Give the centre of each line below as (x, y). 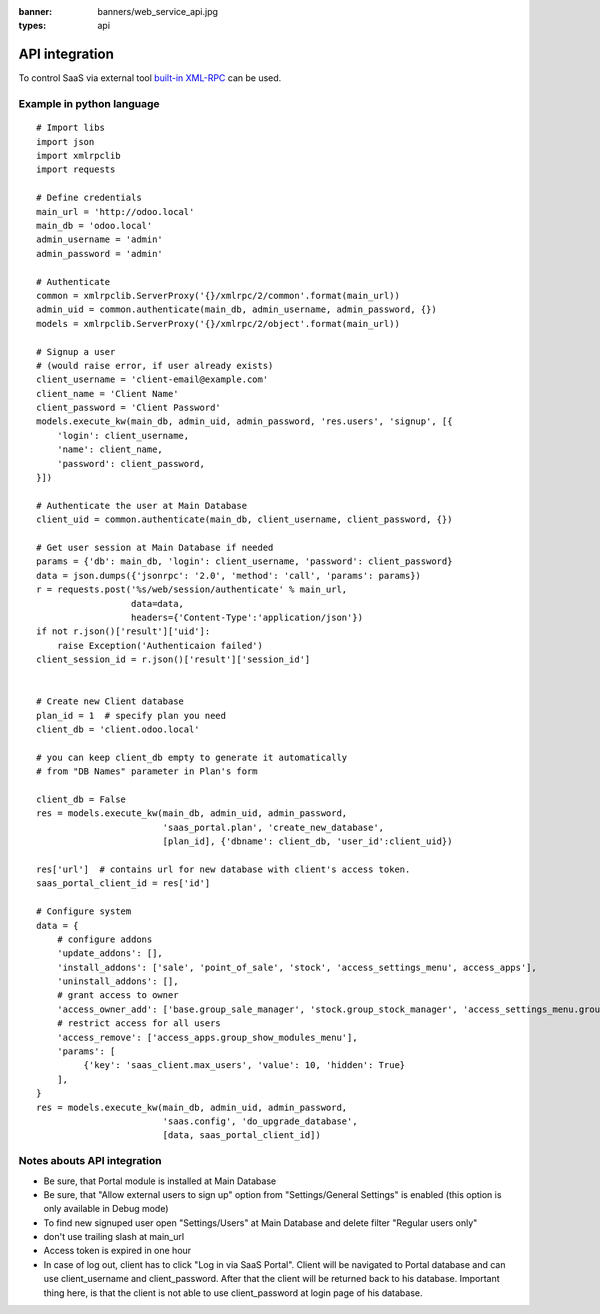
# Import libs (70, 128)
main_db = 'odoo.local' (94, 225)
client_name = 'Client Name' (107, 393)
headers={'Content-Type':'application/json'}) (247, 617)
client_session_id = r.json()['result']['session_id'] (173, 659)
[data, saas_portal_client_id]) (242, 1135)
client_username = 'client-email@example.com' (152, 379)
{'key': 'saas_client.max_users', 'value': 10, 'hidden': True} (244, 1065)
